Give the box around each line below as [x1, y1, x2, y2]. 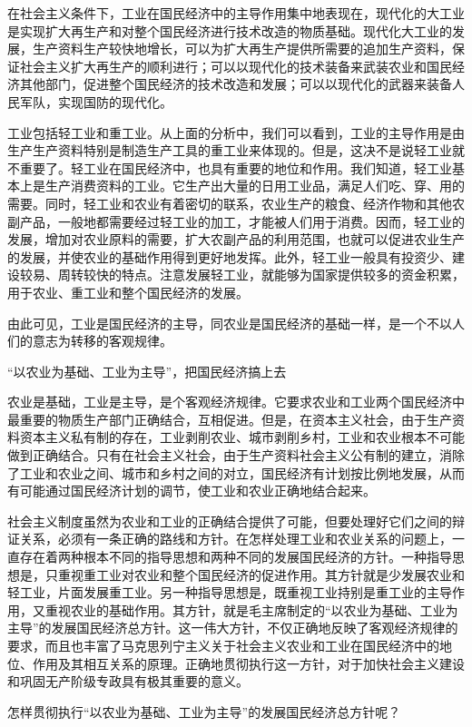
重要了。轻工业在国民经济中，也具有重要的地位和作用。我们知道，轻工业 [19, 158, 452, 177]
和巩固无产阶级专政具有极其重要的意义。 [7, 672, 249, 691]
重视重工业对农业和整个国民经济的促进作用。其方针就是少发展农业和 [57, 565, 465, 584]
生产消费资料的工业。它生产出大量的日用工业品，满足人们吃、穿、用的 [44, 176, 465, 195]
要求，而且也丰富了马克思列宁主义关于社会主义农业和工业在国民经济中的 [7, 636, 439, 654]
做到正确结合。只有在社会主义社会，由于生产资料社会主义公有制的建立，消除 [7, 446, 465, 465]
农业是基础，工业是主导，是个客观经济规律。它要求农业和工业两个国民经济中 [7, 392, 465, 411]
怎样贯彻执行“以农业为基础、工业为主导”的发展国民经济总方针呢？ [7, 702, 401, 721]
